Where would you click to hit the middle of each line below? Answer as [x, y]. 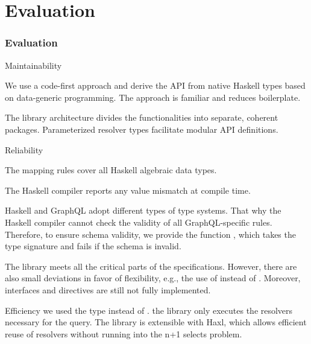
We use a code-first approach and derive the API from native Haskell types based [155, 85]
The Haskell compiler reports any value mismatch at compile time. [128, 190]
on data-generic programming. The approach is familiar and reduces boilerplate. [153, 97]
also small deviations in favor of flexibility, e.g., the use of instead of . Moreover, [153, 278]
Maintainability [33, 65]
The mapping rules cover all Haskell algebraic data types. [111, 170]
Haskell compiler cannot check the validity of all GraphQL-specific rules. [139, 222]
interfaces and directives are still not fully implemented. [108, 289]
